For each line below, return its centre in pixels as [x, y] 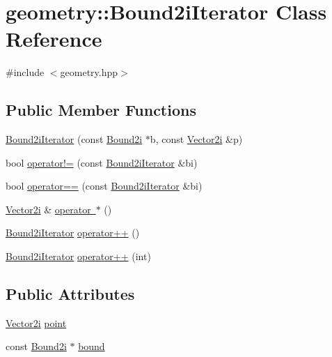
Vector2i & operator [48, 209]
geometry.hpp [89, 72]
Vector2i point [36, 322]
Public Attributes [70, 294]
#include [25, 72]
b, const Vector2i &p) [196, 139]
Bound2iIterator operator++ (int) [78, 256]
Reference [54, 39]
